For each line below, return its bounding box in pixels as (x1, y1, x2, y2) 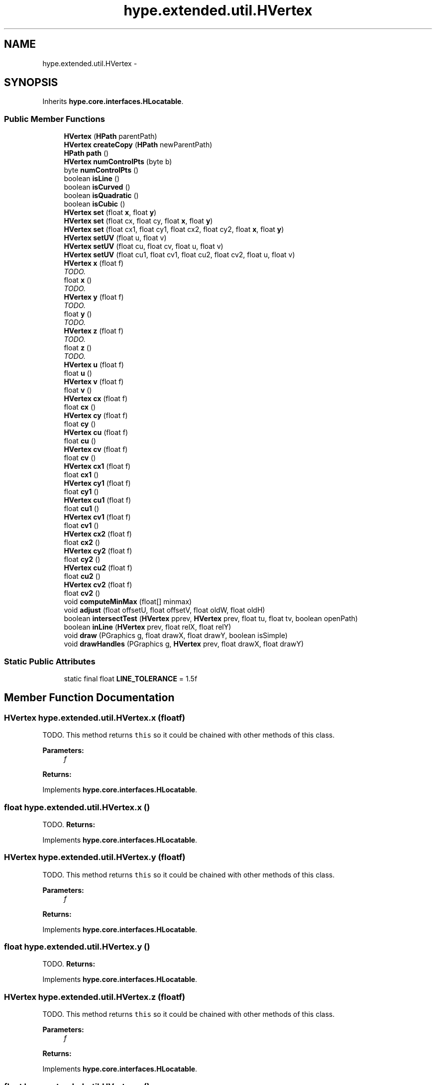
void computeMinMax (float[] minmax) (64, 597, 192, 606)
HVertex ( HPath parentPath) (64, 132, 157, 141)
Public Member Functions (4, 113, 105, 124)
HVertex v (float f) (64, 377, 124, 386)
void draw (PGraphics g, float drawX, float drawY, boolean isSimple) (64, 631, 288, 640)
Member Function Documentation (4, 691, 175, 704)
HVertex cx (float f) (64, 394, 128, 403)
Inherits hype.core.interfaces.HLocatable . (42, 97, 184, 106)
